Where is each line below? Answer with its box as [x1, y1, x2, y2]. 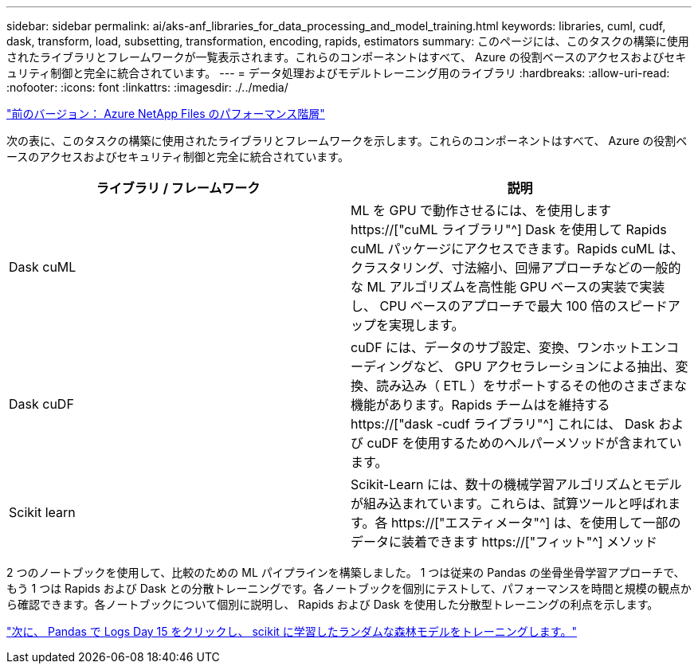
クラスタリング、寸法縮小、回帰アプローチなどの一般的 [351, 260, 681, 276]
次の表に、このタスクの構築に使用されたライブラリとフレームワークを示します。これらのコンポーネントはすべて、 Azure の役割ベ [6, 134, 688, 147]
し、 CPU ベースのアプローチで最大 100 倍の [351, 298, 617, 314]
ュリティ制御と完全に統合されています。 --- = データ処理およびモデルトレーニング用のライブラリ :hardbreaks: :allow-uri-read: [6, 66, 670, 80]
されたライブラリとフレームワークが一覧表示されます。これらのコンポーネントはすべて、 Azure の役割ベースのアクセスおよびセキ [6, 50, 687, 64]
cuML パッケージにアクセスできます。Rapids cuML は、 [351, 241, 684, 257]
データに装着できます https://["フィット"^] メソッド [351, 534, 658, 550]
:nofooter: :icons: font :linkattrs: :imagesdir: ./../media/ [6, 80, 288, 94]
